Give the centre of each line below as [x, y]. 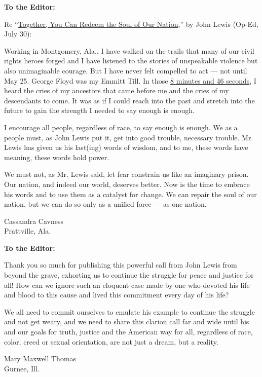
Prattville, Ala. [28, 231]
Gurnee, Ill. [22, 368]
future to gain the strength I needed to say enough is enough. [99, 110]
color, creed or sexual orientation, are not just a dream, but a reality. [111, 341]
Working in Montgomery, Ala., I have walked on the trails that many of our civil [129, 50]
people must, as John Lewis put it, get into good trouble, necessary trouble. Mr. [129, 137]
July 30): [18, 34]
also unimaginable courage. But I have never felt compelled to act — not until [126, 70]
